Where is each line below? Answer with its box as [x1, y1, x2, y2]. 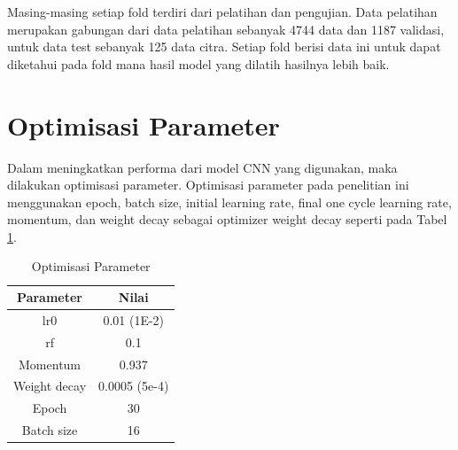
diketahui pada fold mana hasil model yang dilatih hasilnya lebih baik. [7, 54, 390, 73]
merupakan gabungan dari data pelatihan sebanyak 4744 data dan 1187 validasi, [7, 19, 445, 38]
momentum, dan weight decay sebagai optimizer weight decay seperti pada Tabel [7, 210, 447, 229]
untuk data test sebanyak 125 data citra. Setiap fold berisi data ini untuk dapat [7, 37, 441, 56]
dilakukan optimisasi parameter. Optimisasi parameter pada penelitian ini [7, 175, 409, 194]
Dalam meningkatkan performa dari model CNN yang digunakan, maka [7, 158, 398, 176]
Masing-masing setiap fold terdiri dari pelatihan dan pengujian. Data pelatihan [7, 3, 438, 20]
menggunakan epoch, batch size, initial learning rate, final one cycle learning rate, [7, 192, 452, 211]
